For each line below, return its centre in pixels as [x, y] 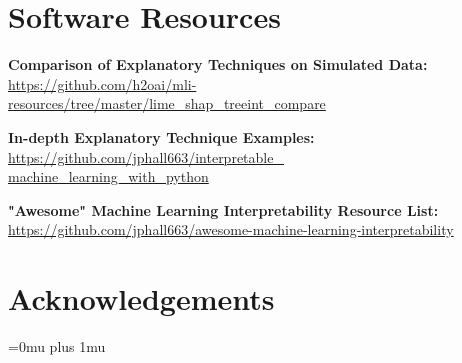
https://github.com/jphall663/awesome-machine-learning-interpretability [231, 229]
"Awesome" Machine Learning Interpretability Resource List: [223, 209]
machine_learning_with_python [108, 176]
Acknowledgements [141, 298]
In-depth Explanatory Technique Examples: [161, 136]
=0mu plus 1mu [57, 346]
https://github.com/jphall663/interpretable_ [146, 156]
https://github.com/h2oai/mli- [102, 83]
